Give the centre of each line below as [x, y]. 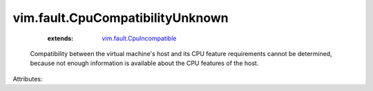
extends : [60, 38]
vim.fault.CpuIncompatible [139, 38]
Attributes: [28, 79]
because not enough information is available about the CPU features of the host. [144, 63]
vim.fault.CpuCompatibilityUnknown [121, 18]
